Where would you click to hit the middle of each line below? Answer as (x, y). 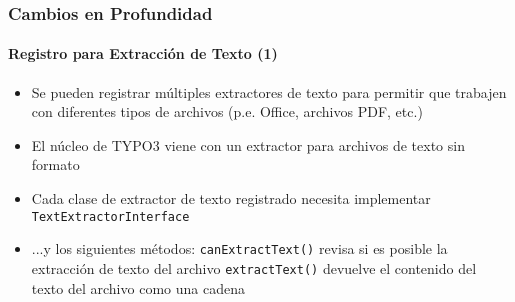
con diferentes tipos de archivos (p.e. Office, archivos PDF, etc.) (227, 111)
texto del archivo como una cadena (138, 287)
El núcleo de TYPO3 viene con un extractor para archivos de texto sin (248, 144)
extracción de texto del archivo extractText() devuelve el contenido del (254, 267)
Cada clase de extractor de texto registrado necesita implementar (231, 198)
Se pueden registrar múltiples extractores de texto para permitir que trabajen (269, 91)
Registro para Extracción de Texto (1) (143, 53)
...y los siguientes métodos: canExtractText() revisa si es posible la (239, 248)
